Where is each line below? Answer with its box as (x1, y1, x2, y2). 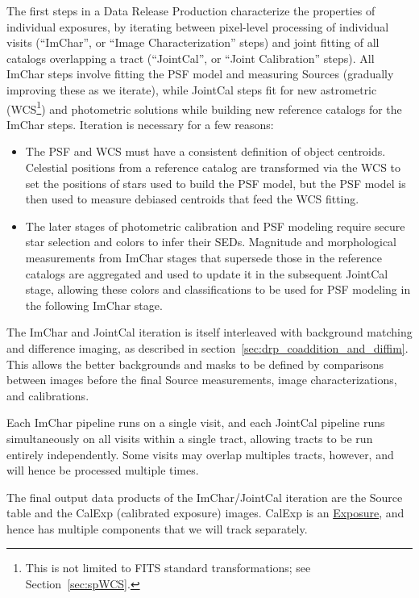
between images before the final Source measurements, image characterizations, (6, 371, 397, 388)
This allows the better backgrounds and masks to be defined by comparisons (6, 355, 384, 372)
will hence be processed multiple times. (6, 462, 199, 479)
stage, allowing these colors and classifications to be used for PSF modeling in (25, 281, 411, 298)
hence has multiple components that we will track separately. (6, 520, 308, 537)
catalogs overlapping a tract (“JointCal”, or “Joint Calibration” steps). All (6, 49, 375, 66)
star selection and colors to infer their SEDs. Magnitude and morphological (25, 233, 397, 250)
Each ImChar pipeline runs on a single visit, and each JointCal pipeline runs (6, 414, 385, 431)
